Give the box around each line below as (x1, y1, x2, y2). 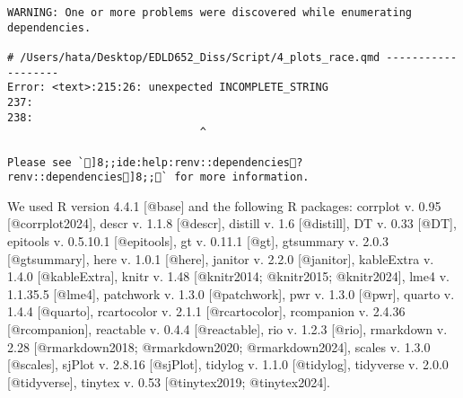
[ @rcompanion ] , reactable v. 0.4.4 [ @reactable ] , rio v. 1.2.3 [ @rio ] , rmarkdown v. (7, 320, 448, 339)
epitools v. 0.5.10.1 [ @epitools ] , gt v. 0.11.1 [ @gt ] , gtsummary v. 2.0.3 (7, 232, 389, 251)
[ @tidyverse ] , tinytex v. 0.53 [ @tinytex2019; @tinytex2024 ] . (7, 372, 330, 391)
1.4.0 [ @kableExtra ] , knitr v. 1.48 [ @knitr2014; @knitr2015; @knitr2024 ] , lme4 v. (7, 267, 450, 286)
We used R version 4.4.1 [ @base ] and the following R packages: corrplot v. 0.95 (7, 196, 441, 215)
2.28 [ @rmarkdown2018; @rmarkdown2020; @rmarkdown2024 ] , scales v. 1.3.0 (7, 337, 431, 356)
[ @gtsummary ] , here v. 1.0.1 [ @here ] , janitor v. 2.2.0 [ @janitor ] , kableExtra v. (7, 249, 434, 268)
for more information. (174, 171, 310, 184)
